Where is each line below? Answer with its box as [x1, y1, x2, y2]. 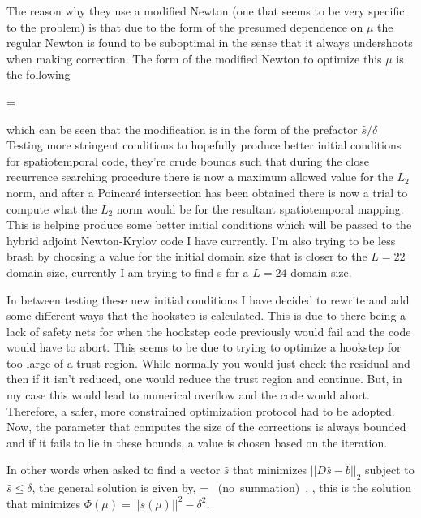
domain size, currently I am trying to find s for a [6, 263, 249, 280]
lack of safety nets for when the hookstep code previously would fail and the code [6, 322, 411, 339]
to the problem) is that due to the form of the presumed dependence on [6, 18, 363, 35]
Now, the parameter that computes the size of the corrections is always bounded [6, 418, 406, 435]
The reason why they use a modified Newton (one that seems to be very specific [6, 2, 405, 19]
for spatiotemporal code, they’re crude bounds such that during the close [6, 152, 369, 169]
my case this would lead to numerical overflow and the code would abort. [6, 386, 370, 404]
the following [6, 66, 71, 83]
